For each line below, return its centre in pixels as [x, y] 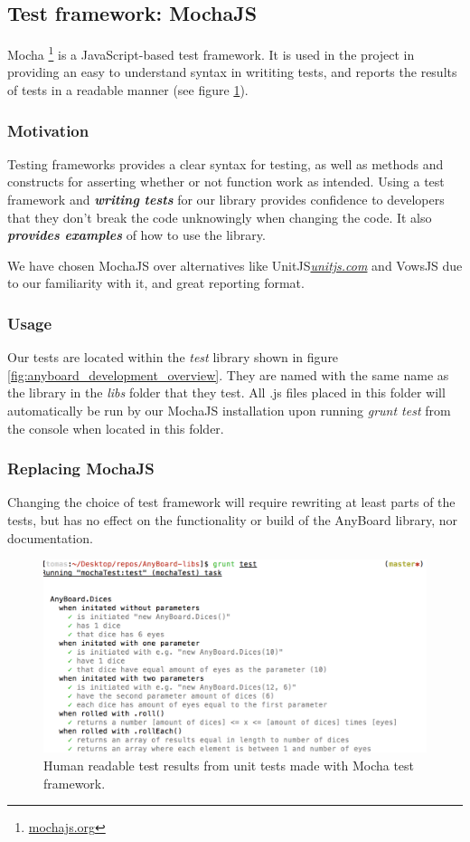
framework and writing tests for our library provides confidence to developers [226, 200]
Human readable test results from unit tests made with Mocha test [229, 765]
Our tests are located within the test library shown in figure [173, 357]
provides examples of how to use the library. [136, 235]
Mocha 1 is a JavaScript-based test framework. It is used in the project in [211, 53]
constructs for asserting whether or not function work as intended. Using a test [226, 182]
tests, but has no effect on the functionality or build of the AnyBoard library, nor [233, 520]
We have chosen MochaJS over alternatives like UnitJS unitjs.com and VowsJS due [235, 265]
